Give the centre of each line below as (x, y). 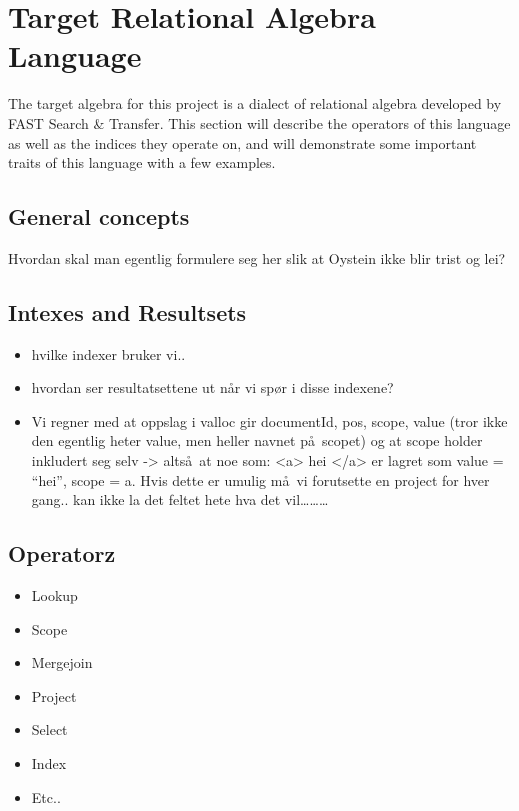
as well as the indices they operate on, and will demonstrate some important (242, 142)
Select (49, 729)
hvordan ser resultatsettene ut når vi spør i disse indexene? (212, 387)
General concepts (99, 216)
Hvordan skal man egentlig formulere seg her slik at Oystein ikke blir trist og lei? (257, 257)
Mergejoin (62, 662)
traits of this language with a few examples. (142, 162)
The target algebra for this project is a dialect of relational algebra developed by (255, 103)
